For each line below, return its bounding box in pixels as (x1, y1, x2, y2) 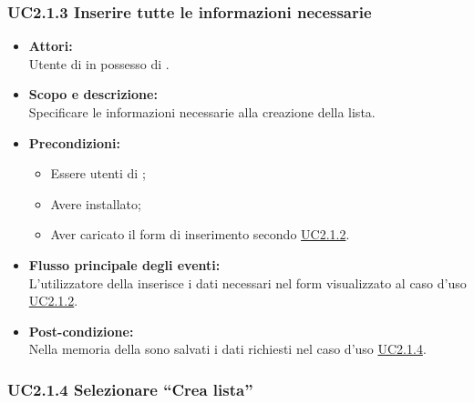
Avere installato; (50, 194, 141, 213)
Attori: (28, 36, 73, 55)
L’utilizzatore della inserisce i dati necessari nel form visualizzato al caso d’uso (28, 273, 467, 292)
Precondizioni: (28, 133, 120, 152)
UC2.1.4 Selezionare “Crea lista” (7, 378, 253, 400)
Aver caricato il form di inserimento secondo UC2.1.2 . (50, 225, 350, 244)
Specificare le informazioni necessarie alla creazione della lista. (28, 103, 376, 121)
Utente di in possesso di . (28, 54, 170, 73)
